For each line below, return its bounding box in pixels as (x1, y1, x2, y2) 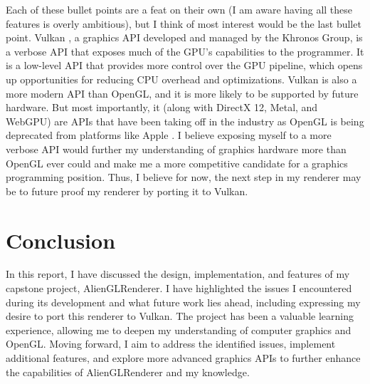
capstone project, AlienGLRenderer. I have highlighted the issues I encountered (6, 281, 352, 296)
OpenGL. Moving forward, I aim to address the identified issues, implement (6, 336, 336, 351)
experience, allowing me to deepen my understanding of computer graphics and (6, 322, 351, 337)
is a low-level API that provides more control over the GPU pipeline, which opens (6, 58, 363, 73)
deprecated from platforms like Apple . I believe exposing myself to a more (6, 128, 332, 142)
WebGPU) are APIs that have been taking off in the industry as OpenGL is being (6, 113, 364, 128)
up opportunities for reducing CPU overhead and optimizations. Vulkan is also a (6, 71, 357, 86)
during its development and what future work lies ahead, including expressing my (6, 294, 361, 309)
